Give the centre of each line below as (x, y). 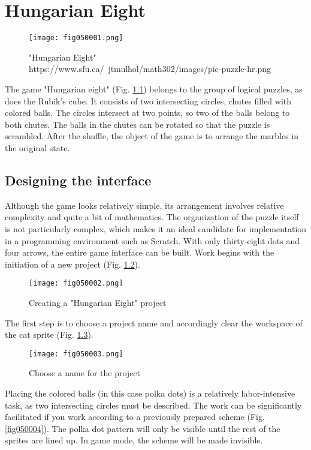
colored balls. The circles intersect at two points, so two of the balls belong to (147, 112)
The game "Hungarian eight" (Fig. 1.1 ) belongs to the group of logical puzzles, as (154, 88)
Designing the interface (78, 180)
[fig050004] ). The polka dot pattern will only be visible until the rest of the (143, 428)
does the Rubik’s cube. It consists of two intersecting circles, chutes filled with (148, 100)
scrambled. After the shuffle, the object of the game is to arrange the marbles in (152, 136)
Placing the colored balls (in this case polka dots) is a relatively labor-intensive (150, 393)
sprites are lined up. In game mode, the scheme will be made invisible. (134, 440)
